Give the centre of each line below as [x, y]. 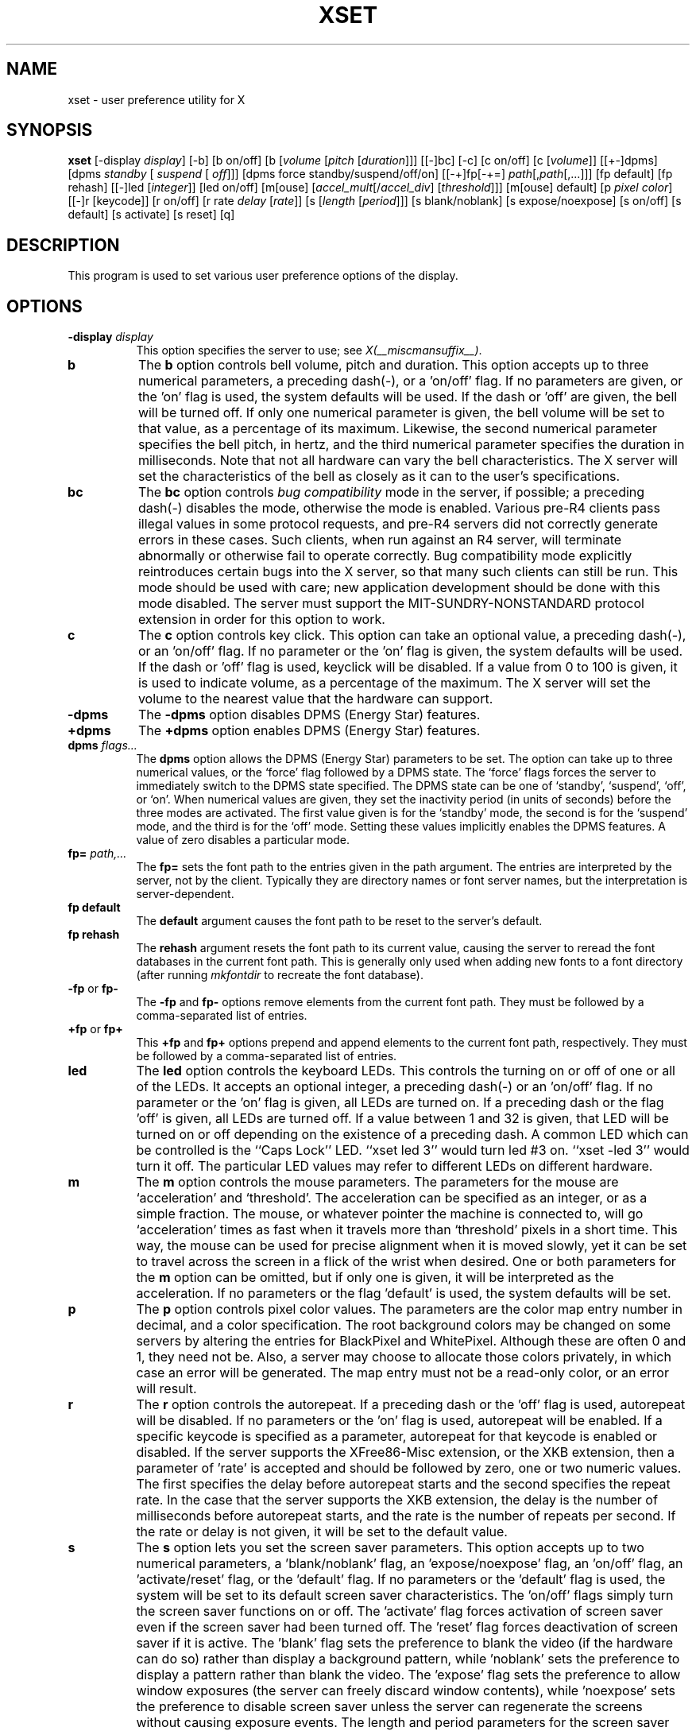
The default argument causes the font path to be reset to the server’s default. [339, 921]
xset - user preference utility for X [157, 99]
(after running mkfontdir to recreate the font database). [280, 975]
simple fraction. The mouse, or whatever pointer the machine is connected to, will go [390, 1214]
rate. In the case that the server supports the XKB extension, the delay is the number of [397, 1500]
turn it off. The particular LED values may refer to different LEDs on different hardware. [394, 1166]
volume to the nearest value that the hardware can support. [315, 699]
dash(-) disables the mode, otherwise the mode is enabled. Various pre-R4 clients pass [399, 508]
